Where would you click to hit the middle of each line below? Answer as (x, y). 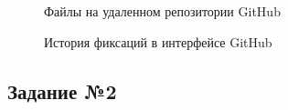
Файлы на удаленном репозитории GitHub (162, 11)
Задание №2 (62, 90)
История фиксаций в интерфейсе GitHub (158, 41)
